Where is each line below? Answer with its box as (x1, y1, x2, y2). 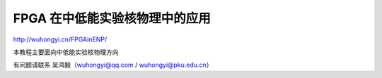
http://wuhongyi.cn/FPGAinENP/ (13, 35, 108, 44)
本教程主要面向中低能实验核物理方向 (13, 48, 119, 56)
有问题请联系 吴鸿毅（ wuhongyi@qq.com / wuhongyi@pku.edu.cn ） (13, 60, 213, 70)
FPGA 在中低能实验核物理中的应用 (13, 11, 212, 26)
